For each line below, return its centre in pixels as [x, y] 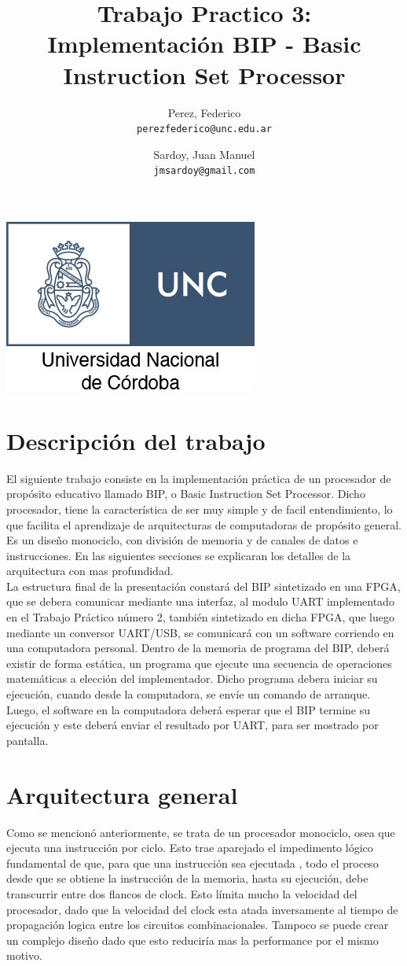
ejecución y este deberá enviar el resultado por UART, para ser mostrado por [192, 725]
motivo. [24, 955]
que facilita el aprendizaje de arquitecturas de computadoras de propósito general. [204, 524]
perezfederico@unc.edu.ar [204, 129]
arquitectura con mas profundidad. [90, 571]
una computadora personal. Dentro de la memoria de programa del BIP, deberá [198, 648]
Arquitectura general [122, 794]
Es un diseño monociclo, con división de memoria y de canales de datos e [182, 540]
